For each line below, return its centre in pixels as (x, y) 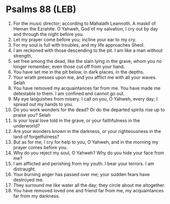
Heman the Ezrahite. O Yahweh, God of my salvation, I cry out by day (86, 28)
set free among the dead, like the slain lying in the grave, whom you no (87, 61)
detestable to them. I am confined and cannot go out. (69, 93)
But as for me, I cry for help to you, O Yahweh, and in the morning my (86, 142)
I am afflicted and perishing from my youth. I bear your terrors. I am (84, 163)
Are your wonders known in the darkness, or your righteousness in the (87, 131)
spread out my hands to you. (43, 104)
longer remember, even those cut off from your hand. (69, 66)
